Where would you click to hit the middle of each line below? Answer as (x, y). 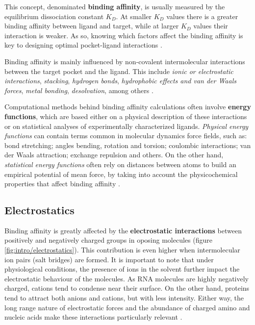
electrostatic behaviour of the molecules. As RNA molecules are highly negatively (127, 278)
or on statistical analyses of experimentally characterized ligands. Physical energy (127, 126)
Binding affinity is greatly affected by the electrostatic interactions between (123, 230)
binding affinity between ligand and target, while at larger (92, 26)
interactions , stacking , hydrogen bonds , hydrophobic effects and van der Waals (120, 81)
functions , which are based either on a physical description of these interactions (126, 116)
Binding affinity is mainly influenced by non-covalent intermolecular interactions (125, 61)
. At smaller (134, 16)
